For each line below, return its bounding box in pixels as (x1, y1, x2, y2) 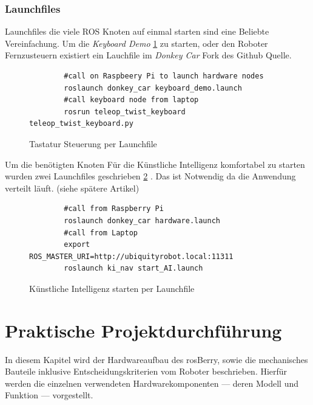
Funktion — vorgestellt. (5, 389, 93, 401)
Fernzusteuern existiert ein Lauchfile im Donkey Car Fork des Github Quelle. (5, 49, 292, 61)
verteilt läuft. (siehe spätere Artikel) (5, 181, 140, 194)
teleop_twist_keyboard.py (29, 119, 133, 128)
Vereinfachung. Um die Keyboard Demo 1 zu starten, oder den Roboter (5, 36, 268, 49)
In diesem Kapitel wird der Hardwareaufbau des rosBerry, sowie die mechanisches (5, 353, 308, 365)
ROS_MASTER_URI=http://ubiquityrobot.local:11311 (29, 252, 234, 261)
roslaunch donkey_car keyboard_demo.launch (64, 83, 242, 92)
